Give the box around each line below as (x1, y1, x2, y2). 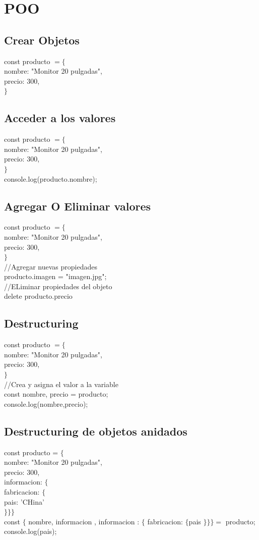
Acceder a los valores (4, 110, 116, 126)
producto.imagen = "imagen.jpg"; (4, 271, 107, 282)
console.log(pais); (4, 526, 57, 536)
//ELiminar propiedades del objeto (4, 281, 112, 291)
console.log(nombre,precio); (4, 398, 88, 409)
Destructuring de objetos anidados (4, 423, 187, 439)
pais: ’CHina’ (4, 496, 44, 507)
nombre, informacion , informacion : (28, 516, 140, 526)
